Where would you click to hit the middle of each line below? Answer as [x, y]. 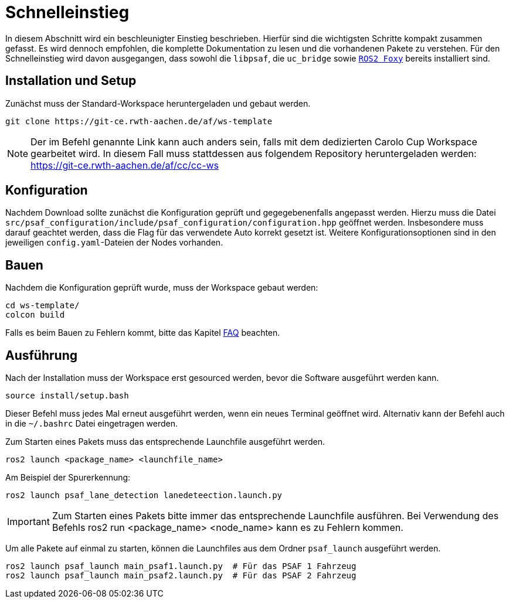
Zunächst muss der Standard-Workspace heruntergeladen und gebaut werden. [158, 103]
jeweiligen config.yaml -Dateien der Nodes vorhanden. [114, 243]
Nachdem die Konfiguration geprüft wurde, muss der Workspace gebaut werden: [162, 288]
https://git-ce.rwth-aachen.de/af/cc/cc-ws [125, 165]
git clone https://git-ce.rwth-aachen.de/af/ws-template [139, 121]
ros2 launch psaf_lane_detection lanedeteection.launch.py [144, 495]
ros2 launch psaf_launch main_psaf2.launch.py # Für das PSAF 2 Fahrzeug [181, 576]
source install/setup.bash [67, 396]
